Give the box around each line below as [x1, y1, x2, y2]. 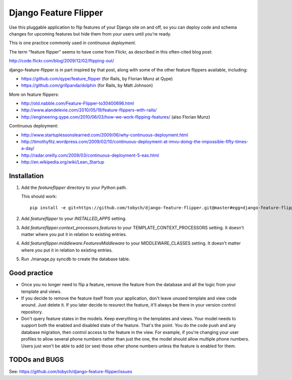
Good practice [9, 269, 54, 277]
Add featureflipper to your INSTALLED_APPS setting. [21, 216, 127, 221]
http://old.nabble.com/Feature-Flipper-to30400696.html [21, 100, 134, 107]
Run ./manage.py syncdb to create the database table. [21, 256, 130, 262]
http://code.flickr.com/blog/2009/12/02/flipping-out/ [9, 58, 114, 64]
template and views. [21, 289, 62, 294]
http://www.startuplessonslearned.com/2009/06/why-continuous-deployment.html [21, 132, 188, 138]
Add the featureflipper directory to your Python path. [21, 185, 128, 191]
